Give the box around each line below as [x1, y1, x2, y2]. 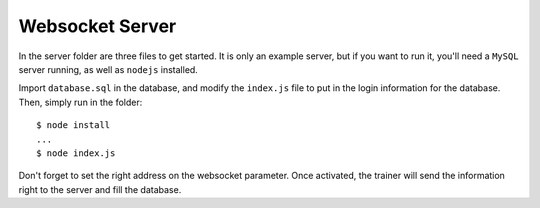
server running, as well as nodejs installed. [18, 63, 199, 75]
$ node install [36, 120, 111, 131]
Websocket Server [18, 15, 177, 37]
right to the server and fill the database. [18, 183, 182, 195]
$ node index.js [36, 147, 116, 159]
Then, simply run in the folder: [18, 96, 143, 108]
